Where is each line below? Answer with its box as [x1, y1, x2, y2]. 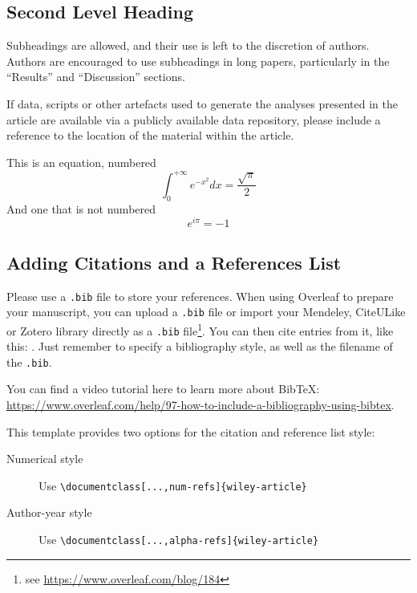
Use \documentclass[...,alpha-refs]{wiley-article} [38, 531, 319, 548]
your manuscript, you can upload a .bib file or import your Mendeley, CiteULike [6, 303, 406, 320]
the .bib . [6, 353, 52, 370]
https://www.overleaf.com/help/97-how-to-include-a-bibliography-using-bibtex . [6, 396, 395, 412]
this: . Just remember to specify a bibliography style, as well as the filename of [6, 338, 393, 355]
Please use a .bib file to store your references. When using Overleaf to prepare [6, 287, 394, 304]
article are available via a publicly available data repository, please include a [6, 111, 381, 128]
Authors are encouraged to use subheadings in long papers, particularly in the [6, 52, 390, 69]
